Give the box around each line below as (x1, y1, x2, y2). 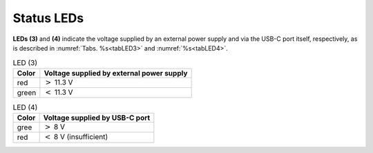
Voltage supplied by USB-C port (43, 113, 151, 123)
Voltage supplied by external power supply (44, 68, 188, 78)
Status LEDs (12, 10, 84, 26)
